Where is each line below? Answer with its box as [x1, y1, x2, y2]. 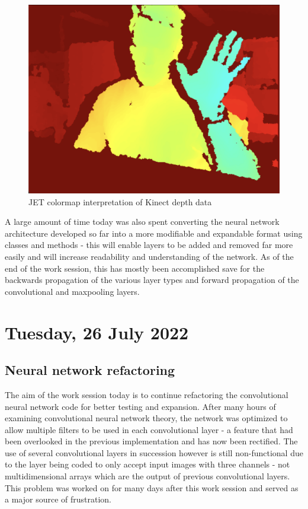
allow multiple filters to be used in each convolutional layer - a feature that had [5, 423, 293, 435]
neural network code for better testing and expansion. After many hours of [5, 400, 276, 412]
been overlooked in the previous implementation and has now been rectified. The [5, 435, 298, 447]
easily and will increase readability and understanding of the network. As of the [5, 250, 294, 262]
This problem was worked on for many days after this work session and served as [5, 481, 299, 494]
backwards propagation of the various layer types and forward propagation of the [5, 273, 299, 286]
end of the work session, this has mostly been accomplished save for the [5, 262, 265, 274]
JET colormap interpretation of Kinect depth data [28, 195, 212, 208]
